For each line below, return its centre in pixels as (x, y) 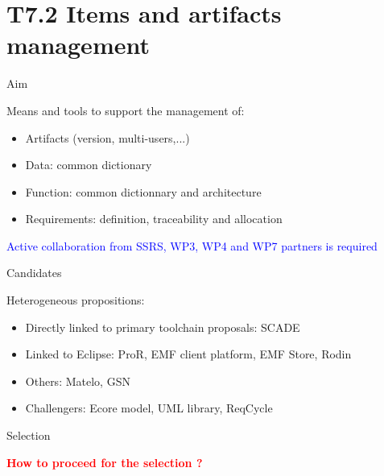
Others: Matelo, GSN (78, 381)
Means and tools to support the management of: (126, 110)
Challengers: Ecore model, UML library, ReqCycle (149, 408)
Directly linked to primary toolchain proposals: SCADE (163, 327)
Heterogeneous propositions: (76, 300)
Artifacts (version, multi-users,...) (107, 137)
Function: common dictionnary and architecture (143, 191)
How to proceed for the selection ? (105, 462)
